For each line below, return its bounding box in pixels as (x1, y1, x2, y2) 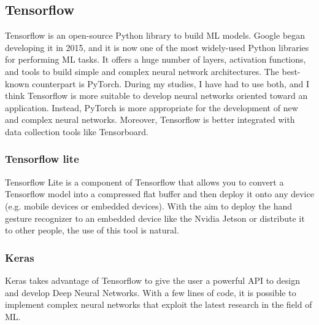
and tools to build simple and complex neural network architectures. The (5, 65, 279, 77)
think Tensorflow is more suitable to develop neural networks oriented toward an (5, 89, 308, 102)
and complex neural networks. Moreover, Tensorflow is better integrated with (5, 113, 295, 126)
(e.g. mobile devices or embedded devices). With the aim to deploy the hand (5, 199, 293, 212)
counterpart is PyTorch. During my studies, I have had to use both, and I (32, 77, 309, 90)
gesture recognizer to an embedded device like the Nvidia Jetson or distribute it (5, 211, 305, 224)
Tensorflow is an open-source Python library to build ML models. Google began (5, 29, 306, 42)
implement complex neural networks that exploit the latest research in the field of (5, 298, 312, 311)
